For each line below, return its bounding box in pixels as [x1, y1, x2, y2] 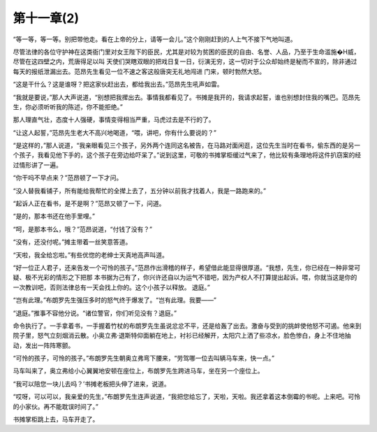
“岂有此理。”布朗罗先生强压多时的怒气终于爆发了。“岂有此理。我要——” [13, 296, 216, 304]
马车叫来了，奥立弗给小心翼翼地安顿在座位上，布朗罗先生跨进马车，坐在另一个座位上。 [13, 367, 264, 375]
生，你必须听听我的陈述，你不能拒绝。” [13, 102, 124, 111]
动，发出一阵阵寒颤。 [13, 341, 75, 350]
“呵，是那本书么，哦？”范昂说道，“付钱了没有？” [13, 224, 153, 233]
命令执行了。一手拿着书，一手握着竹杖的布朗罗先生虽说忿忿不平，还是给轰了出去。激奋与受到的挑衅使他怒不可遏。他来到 [13, 322, 362, 330]
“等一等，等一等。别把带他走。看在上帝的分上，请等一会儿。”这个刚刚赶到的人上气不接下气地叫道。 [13, 35, 297, 43]
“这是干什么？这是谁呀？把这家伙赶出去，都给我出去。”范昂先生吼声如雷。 [13, 80, 223, 89]
